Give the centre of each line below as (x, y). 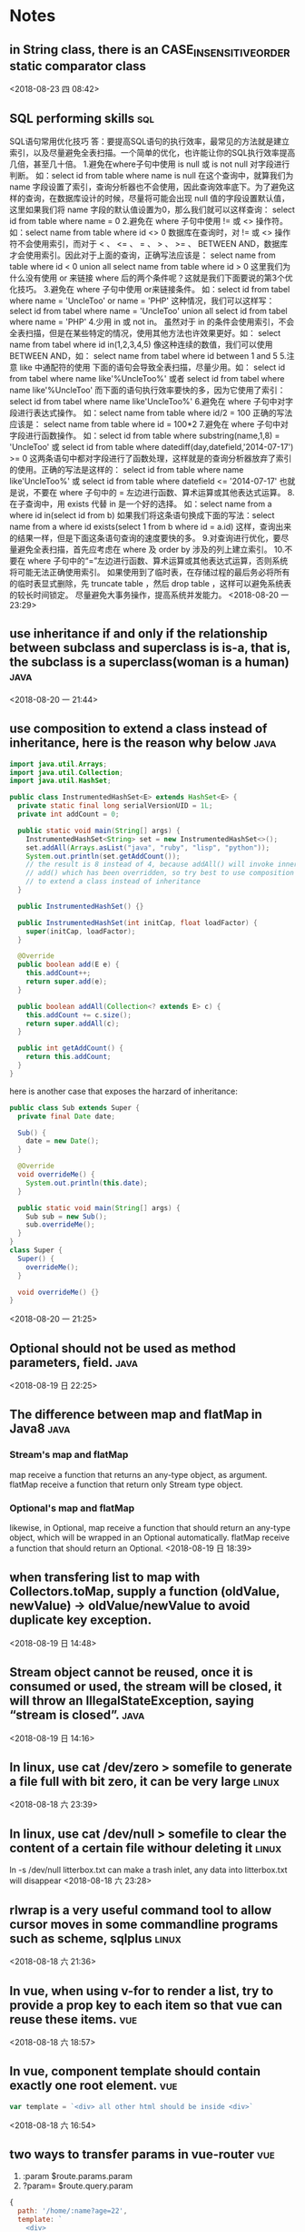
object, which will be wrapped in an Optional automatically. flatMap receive (150, 1538)
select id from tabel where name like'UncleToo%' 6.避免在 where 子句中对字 (151, 401)
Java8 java (40, 1429)
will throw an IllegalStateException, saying (132, 1701)
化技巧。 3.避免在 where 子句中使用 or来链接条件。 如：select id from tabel (150, 289)
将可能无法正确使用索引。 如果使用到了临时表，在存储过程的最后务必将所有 (150, 572)
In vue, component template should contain (135, 2071)
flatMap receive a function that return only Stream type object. (126, 1484)
